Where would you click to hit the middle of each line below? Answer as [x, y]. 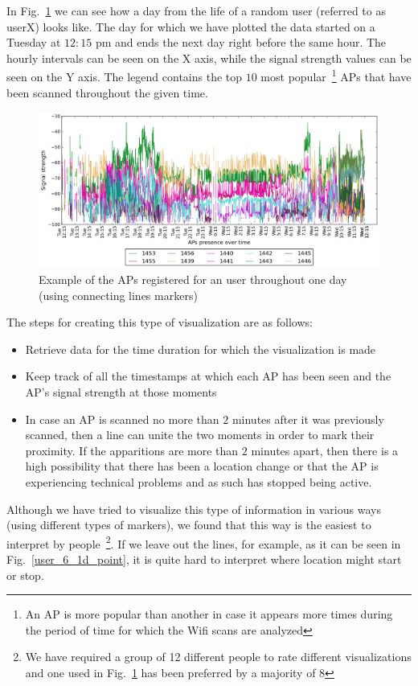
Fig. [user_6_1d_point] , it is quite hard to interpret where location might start [204, 559]
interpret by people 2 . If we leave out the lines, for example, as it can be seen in [204, 542]
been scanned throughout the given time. [107, 92]
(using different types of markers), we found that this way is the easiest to [189, 525]
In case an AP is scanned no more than [122, 419]
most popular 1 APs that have [336, 76]
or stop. [25, 575]
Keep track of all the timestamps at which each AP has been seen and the [208, 376]
